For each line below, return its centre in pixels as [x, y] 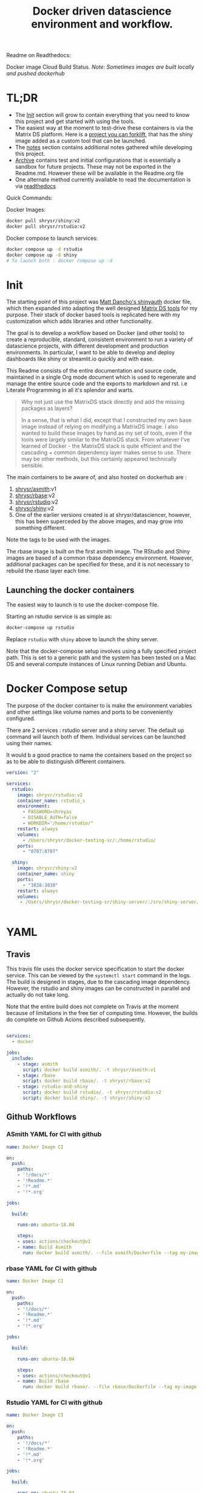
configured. [21, 718]
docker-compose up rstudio [40, 628]
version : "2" [23, 773]
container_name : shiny [46, 874]
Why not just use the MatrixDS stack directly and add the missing [103, 402]
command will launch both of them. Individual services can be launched [96, 737]
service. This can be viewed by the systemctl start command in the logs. [99, 975]
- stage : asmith [38, 1064]
